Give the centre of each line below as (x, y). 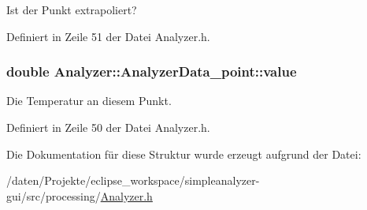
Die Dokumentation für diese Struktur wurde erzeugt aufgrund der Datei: (184, 154)
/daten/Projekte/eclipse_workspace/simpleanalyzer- (133, 180)
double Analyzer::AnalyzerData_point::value (152, 71)
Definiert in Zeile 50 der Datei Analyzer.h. (108, 127)
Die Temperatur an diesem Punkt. (89, 101)
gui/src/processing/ (54, 195)
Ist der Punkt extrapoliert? (72, 9)
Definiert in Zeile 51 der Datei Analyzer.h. (108, 36)
